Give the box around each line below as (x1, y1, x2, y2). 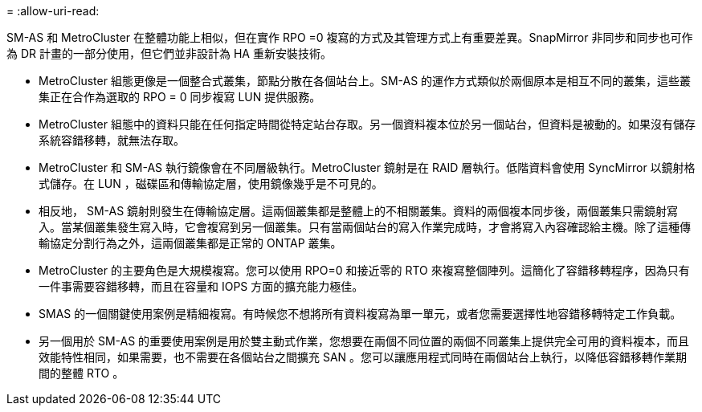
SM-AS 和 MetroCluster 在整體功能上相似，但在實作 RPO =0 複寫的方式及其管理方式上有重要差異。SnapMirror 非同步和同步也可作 (6, 31, 693, 44)
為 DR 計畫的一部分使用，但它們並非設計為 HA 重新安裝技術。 (6, 47, 332, 60)
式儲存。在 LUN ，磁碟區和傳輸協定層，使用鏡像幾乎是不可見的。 (39, 177, 383, 190)
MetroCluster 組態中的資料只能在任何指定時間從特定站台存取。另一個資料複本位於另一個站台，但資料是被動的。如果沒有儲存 (39, 117, 696, 131)
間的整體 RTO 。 (39, 366, 124, 380)
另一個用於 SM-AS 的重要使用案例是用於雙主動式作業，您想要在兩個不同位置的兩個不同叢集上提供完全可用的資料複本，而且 (39, 334, 690, 348)
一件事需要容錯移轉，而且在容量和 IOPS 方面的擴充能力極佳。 (39, 279, 364, 293)
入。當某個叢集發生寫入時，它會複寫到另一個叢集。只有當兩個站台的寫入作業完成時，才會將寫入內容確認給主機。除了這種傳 (39, 220, 691, 234)
